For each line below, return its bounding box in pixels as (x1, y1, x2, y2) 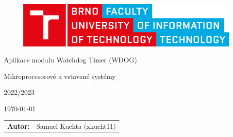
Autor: (7, 121, 30, 131)
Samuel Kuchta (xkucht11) (36, 121, 116, 131)
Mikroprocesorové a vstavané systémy (4, 71, 116, 81)
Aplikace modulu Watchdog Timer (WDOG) (4, 55, 137, 65)
